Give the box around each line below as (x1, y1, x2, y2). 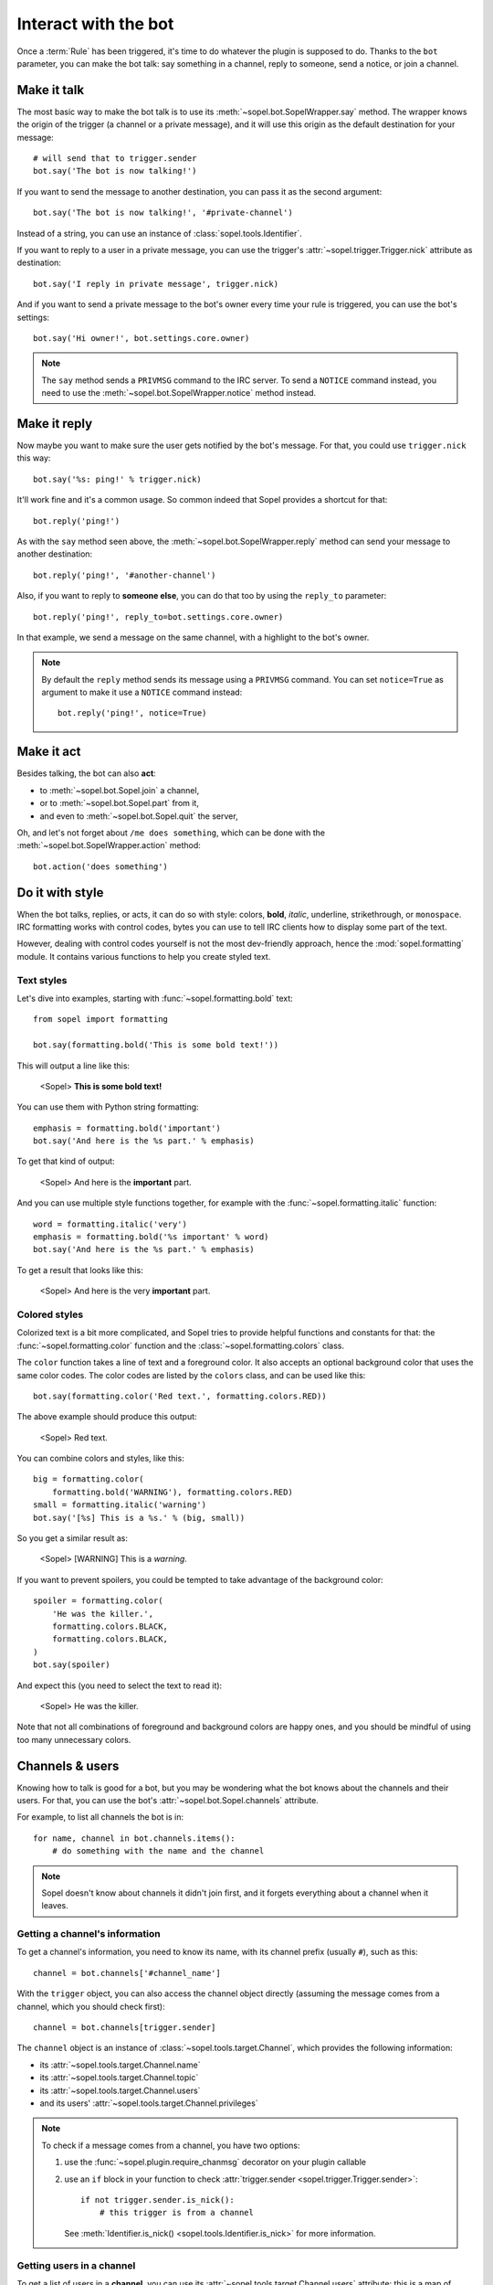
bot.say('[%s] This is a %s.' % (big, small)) (33, 1513, 246, 1523)
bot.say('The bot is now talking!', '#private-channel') (33, 207, 294, 218)
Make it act (16, 744, 81, 760)
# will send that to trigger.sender (33, 154, 197, 164)
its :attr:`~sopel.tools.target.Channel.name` (39, 2059, 201, 2070)
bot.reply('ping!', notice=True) (58, 708, 207, 718)
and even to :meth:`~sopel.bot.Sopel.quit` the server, (39, 810, 238, 822)
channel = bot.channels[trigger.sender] (33, 2023, 216, 2033)
